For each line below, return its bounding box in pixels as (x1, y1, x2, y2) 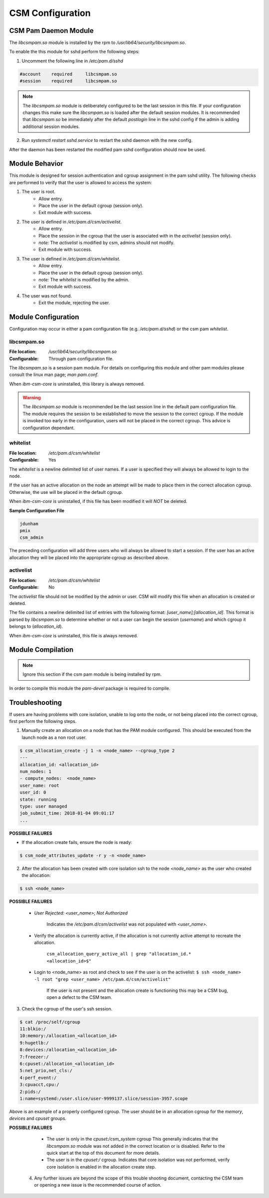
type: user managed (19, 803, 67, 809)
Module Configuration (9, 313, 79, 321)
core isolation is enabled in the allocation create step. (46, 1164, 156, 1170)
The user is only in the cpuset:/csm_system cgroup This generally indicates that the (46, 1136, 219, 1142)
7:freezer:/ (19, 1054, 49, 1060)
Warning (22, 395, 41, 401)
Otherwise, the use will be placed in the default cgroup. (9, 489, 123, 495)
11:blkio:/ (19, 1026, 46, 1032)
